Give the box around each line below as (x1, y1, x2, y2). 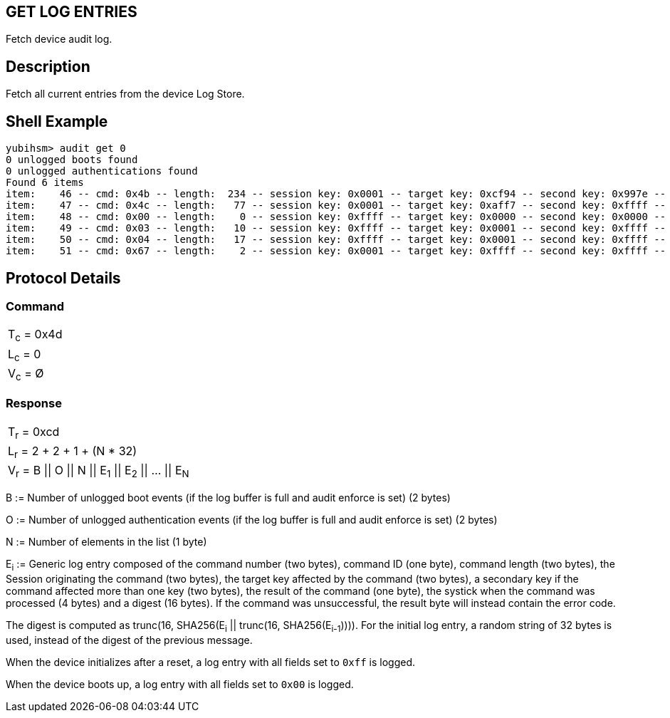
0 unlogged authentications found (6, 165, 198, 177)
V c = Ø (8, 365, 44, 383)
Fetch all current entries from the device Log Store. (6, 88, 245, 100)
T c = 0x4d (8, 327, 63, 344)
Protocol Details (6, 269, 121, 287)
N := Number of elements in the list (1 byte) (6, 536, 207, 548)
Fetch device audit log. (6, 33, 112, 46)
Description (6, 57, 90, 76)
